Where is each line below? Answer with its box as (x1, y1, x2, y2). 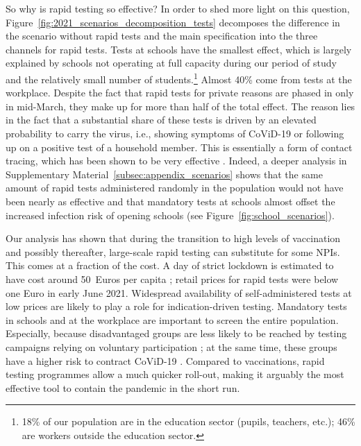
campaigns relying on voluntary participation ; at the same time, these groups (6, 339, 337, 354)
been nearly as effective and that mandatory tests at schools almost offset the (6, 194, 335, 208)
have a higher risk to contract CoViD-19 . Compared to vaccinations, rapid (6, 353, 325, 368)
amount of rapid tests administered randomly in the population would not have (6, 180, 344, 195)
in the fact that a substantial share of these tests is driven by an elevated (6, 112, 317, 127)
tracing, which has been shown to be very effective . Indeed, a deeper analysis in (6, 153, 347, 168)
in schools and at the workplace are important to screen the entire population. (6, 312, 339, 327)
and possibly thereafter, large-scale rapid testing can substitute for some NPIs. (6, 244, 340, 259)
